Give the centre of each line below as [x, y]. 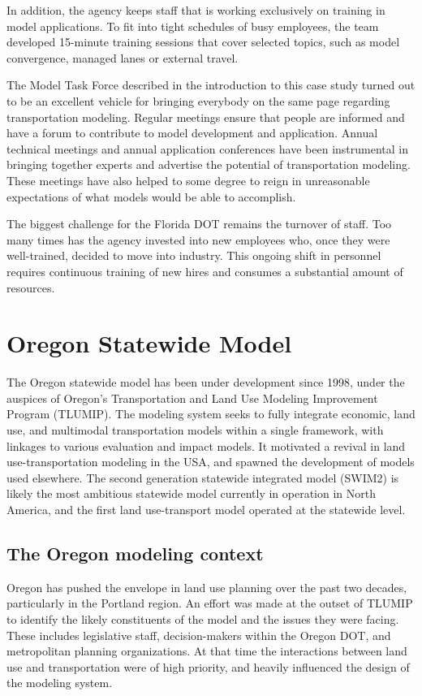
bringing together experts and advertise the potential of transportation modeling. [209, 164]
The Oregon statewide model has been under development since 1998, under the [206, 382]
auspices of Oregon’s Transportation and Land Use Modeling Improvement [192, 398]
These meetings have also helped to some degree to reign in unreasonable [188, 180]
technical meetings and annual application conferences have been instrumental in [207, 148]
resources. [31, 287]
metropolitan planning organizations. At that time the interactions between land [207, 651]
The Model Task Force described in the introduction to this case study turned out [211, 85]
